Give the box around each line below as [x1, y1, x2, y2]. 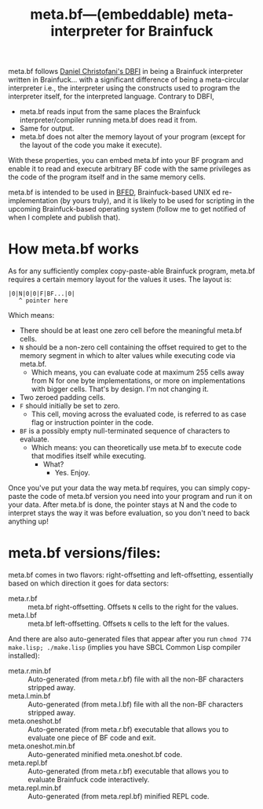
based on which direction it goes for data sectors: [8, 578, 170, 588]
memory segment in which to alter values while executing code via [19, 351, 236, 360]
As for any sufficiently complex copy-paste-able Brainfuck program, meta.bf [8, 266, 255, 276]
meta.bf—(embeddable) [30, 6, 191, 24]
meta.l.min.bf [8, 691, 51, 701]
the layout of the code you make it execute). [19, 140, 163, 150]
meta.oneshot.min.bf [8, 741, 76, 751]
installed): [8, 651, 41, 660]
